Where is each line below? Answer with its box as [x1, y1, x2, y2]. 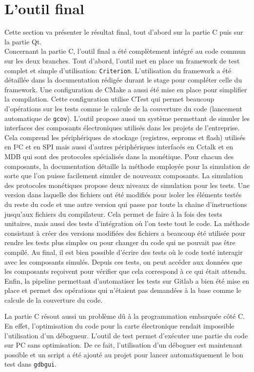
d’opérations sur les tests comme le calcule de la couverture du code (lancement [4, 103, 242, 113]
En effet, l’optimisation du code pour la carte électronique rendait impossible [4, 321, 234, 331]
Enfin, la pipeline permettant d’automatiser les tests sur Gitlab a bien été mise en [4, 275, 250, 286]
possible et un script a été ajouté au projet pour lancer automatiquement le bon [4, 349, 244, 359]
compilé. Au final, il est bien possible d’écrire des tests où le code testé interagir [4, 247, 243, 257]
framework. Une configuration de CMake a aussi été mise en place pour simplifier [4, 84, 247, 94]
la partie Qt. [4, 36, 42, 46]
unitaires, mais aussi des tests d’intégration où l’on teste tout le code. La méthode [4, 218, 250, 228]
